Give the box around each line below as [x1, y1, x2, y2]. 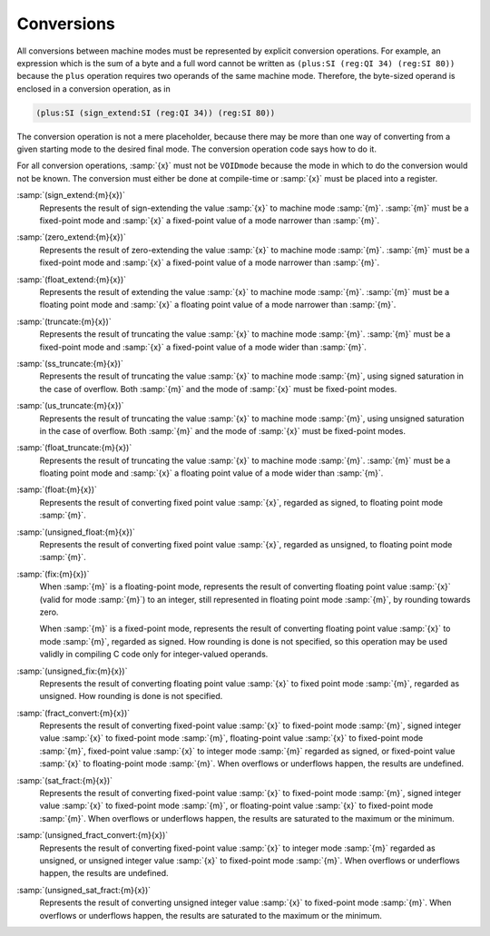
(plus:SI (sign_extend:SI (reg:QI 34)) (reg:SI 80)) [35, 107, 276, 118]
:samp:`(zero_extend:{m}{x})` [16, 232, 126, 242]
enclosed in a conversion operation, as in [16, 83, 171, 94]
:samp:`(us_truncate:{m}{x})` [16, 400, 124, 411]
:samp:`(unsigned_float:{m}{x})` [16, 527, 136, 537]
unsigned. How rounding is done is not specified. [39, 691, 223, 702]
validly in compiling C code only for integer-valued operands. [39, 649, 269, 660]
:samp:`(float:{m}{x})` [16, 484, 97, 495]
